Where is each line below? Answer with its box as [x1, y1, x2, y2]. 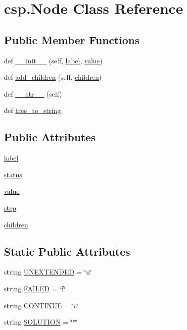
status [4, 169, 22, 179]
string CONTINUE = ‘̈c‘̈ [4, 300, 79, 310]
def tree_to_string [4, 105, 61, 115]
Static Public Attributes [4, 243, 130, 259]
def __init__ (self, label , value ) [4, 55, 103, 65]
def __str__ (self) [4, 88, 62, 99]
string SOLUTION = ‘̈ [4, 317, 73, 327]
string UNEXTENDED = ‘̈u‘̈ [4, 267, 92, 277]
